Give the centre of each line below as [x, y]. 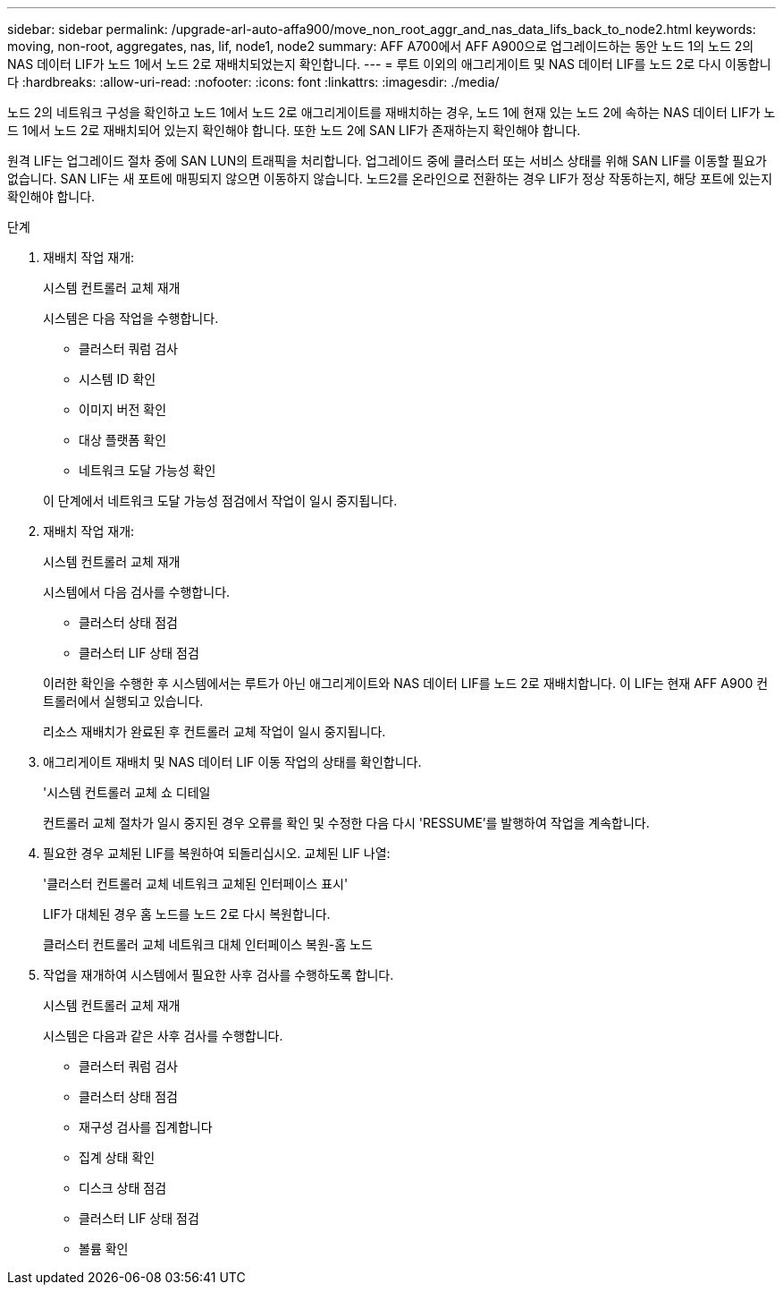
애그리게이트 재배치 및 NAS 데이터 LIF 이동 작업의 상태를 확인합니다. [232, 762]
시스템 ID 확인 [118, 379]
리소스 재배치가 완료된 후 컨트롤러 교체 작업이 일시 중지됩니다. [215, 731]
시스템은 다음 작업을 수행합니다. [131, 318]
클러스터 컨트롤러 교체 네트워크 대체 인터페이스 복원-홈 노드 [208, 944]
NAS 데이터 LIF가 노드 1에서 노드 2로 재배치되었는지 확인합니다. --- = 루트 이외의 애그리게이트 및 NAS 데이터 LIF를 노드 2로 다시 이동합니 [389, 64]
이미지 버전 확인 [123, 409]
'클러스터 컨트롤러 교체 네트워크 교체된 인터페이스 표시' [196, 884]
